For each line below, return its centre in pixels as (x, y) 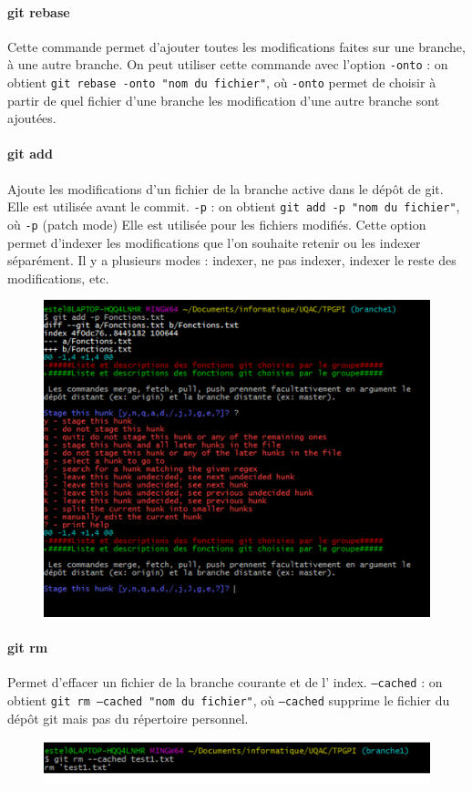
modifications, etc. (58, 278)
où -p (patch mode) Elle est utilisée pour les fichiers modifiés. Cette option (217, 224)
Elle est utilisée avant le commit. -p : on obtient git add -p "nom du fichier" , (234, 206)
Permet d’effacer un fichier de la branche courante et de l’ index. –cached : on (225, 682)
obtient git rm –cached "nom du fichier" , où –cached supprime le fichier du (229, 699)
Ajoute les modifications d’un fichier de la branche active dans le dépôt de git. (226, 188)
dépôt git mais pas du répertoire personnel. (128, 718)
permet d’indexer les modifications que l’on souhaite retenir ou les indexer (214, 242)
